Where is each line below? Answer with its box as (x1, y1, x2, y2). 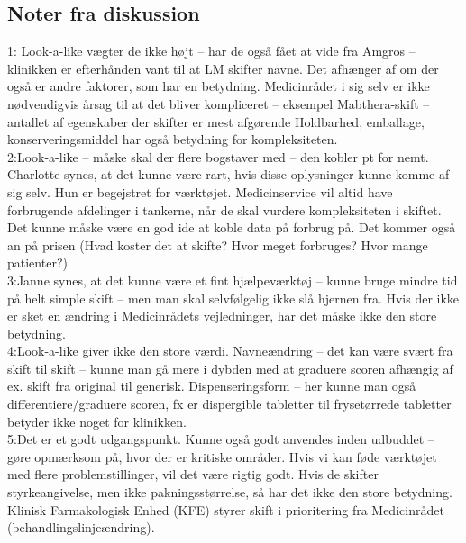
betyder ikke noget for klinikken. (7, 412, 187, 430)
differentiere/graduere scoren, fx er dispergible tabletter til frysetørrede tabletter (7, 394, 452, 413)
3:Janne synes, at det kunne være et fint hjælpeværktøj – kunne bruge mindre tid (7, 270, 458, 289)
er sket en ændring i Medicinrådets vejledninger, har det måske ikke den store (7, 306, 437, 325)
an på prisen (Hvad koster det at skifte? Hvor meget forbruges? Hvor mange (7, 235, 428, 254)
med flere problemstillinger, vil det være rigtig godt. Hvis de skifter (7, 465, 379, 484)
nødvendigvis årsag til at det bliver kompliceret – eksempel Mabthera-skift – (7, 94, 430, 113)
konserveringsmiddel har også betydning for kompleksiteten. (7, 130, 338, 149)
